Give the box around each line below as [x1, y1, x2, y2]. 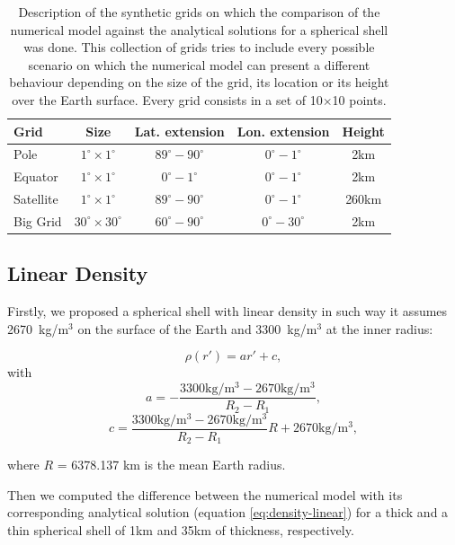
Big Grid [13, 211, 62, 230]
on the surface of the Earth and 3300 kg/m [77, 319, 317, 338]
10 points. [332, 90, 387, 109]
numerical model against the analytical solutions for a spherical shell [10, 20, 388, 39]
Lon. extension [236, 121, 330, 140]
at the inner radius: [326, 319, 433, 338]
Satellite [13, 189, 58, 208]
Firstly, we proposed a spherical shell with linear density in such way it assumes [7, 302, 448, 321]
